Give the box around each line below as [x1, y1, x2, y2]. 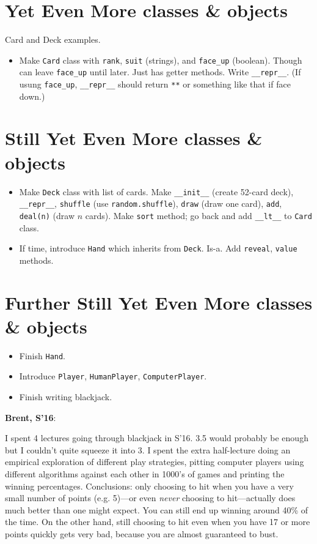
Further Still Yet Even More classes [5, 289, 313, 315]
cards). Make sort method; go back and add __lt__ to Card [85, 209, 312, 222]
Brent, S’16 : [5, 411, 56, 423]
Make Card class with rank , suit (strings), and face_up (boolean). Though [19, 53, 302, 66]
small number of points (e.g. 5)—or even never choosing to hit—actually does [5, 491, 296, 504]
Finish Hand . [19, 349, 66, 362]
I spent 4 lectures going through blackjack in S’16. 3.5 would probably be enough [5, 431, 308, 444]
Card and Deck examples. [5, 33, 101, 46]
